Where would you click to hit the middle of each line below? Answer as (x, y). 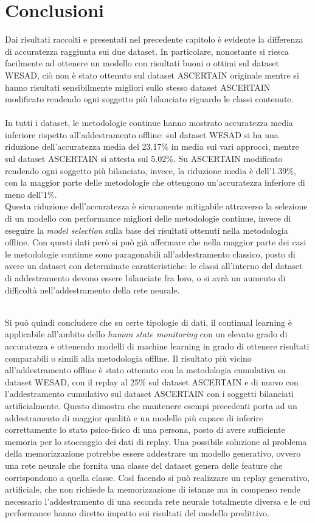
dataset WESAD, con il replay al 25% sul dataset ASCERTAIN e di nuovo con (152, 381)
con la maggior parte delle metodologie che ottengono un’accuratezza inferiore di (155, 182)
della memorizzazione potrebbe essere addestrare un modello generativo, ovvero (153, 453)
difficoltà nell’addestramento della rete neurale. (92, 290)
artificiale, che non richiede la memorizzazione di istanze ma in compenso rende (153, 489)
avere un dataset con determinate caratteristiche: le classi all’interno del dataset (154, 266)
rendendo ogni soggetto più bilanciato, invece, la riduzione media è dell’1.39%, (151, 170)
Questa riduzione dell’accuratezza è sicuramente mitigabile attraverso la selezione (156, 206)
